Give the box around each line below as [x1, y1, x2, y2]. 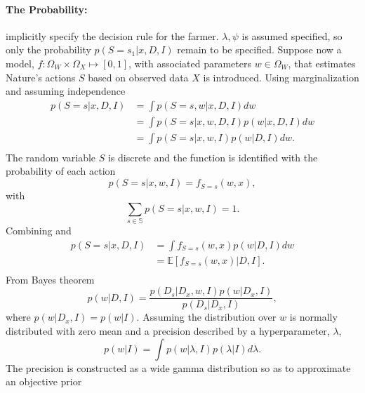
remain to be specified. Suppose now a [177, 42, 342, 57]
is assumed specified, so [241, 28, 343, 43]
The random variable [6, 149, 96, 164]
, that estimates [288, 55, 356, 70]
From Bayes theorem [6, 272, 95, 286]
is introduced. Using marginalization [203, 69, 359, 84]
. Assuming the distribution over [136, 309, 277, 324]
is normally [289, 309, 338, 324]
